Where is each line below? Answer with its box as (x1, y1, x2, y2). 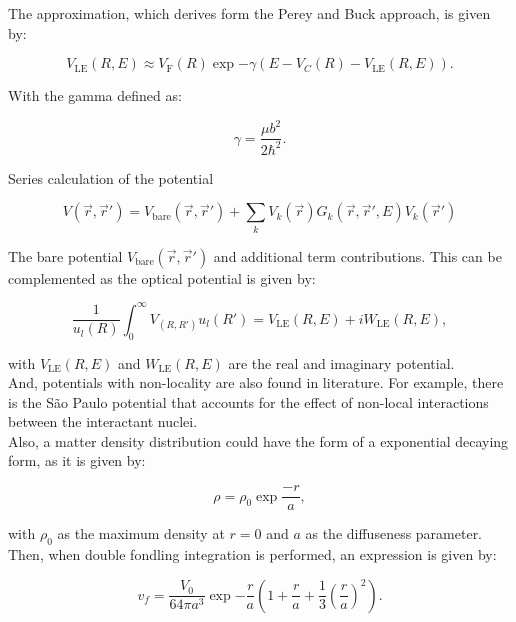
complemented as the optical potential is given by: (8, 267, 316, 288)
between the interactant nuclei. (8, 411, 198, 432)
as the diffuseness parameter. (305, 523, 483, 544)
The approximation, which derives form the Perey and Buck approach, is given (8, 3, 491, 23)
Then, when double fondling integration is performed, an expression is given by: (8, 543, 497, 564)
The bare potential (8, 245, 123, 266)
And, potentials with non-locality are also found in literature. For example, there (8, 372, 504, 393)
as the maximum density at (57, 523, 225, 544)
